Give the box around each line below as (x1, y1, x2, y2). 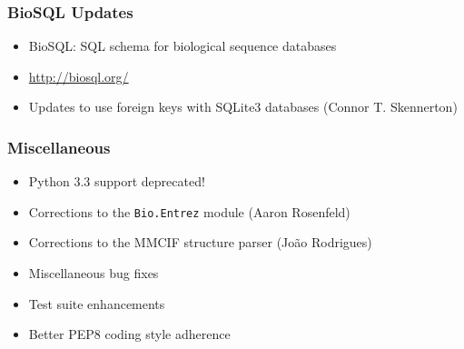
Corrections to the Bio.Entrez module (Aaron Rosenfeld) (28, 202, 350, 221)
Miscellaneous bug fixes (28, 264, 159, 283)
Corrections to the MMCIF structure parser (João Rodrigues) (28, 233, 372, 252)
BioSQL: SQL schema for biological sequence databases (28, 36, 337, 55)
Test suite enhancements (28, 294, 165, 313)
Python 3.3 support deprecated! (28, 172, 205, 191)
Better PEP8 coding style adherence (28, 324, 231, 344)
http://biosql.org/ (28, 66, 129, 85)
